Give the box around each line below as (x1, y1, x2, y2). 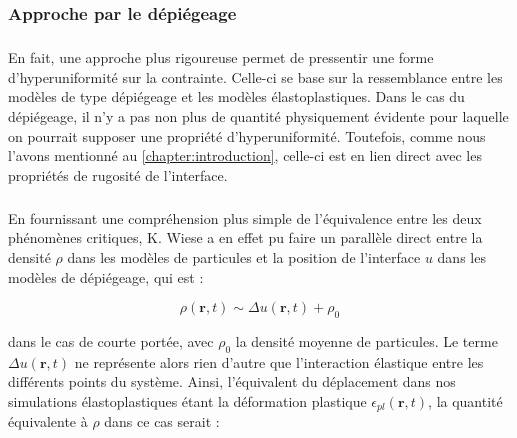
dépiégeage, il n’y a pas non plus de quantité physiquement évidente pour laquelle (8, 106, 509, 126)
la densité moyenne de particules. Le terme (235, 330, 498, 351)
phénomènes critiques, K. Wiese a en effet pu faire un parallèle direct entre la (8, 227, 483, 248)
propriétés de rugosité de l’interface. (8, 164, 228, 185)
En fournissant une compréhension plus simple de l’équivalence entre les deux (8, 207, 482, 228)
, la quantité (428, 390, 503, 411)
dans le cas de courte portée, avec (8, 330, 214, 351)
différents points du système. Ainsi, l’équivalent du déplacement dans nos (8, 371, 456, 392)
